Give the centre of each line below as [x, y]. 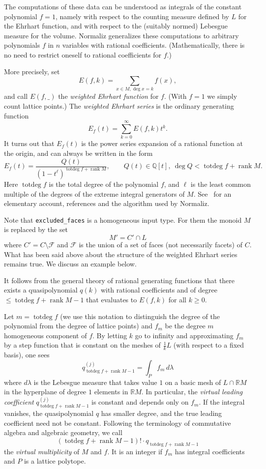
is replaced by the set [36, 229]
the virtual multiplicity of [42, 451]
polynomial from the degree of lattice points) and [78, 326]
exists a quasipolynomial [41, 290]
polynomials [22, 45]
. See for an [212, 193]
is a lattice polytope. [55, 461]
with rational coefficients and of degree [159, 290]
